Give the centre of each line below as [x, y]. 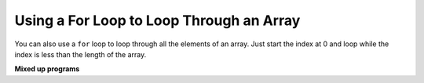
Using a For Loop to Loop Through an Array [157, 20]
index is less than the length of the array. [80, 54]
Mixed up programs [47, 69]
